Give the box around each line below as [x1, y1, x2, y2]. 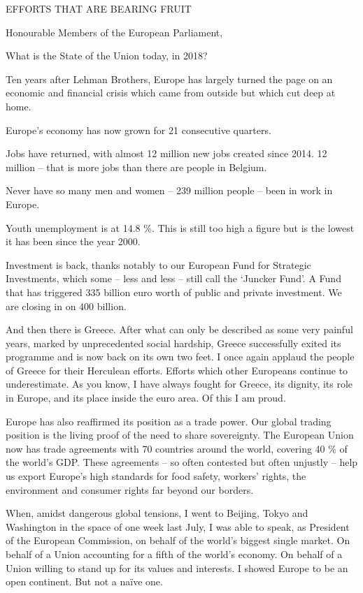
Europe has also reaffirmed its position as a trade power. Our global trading [6, 413, 332, 428]
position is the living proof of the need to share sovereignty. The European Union [6, 427, 354, 442]
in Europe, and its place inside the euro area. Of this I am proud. [6, 390, 286, 405]
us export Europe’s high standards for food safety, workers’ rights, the [6, 469, 306, 483]
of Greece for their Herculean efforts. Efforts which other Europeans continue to [6, 363, 348, 377]
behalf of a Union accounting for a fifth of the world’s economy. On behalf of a [6, 547, 343, 561]
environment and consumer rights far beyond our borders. [6, 482, 254, 497]
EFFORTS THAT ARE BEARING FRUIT [6, 1, 192, 15]
